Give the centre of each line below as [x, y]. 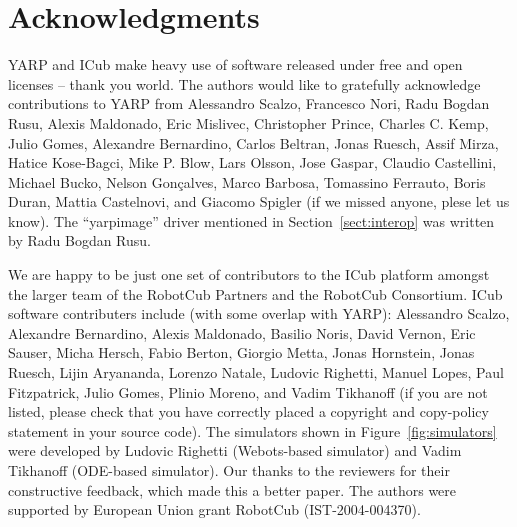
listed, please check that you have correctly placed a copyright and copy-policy [248, 411]
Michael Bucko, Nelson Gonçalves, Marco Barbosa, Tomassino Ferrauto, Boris [247, 181]
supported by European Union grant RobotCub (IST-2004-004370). [214, 509]
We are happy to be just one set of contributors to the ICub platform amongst [249, 274]
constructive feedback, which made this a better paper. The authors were [232, 489]
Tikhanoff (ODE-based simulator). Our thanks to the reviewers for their [229, 470]
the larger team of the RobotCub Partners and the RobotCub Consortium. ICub [255, 293]
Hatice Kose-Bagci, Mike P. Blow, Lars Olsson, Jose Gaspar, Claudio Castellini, [252, 162]
